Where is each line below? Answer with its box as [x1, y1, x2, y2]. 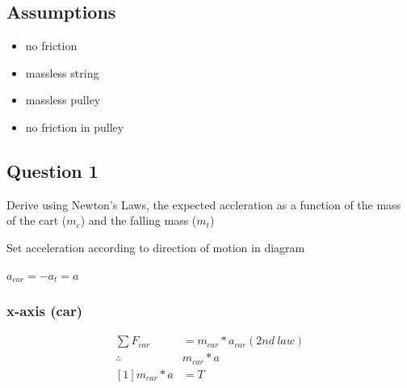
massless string [25, 64, 99, 81]
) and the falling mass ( [80, 212, 197, 229]
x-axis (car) [6, 301, 83, 321]
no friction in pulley [25, 118, 124, 135]
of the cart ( [6, 212, 67, 229]
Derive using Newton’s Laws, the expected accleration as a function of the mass [6, 196, 401, 213]
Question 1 [6, 158, 99, 183]
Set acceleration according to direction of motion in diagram [6, 238, 305, 255]
